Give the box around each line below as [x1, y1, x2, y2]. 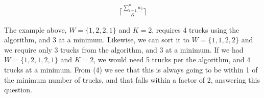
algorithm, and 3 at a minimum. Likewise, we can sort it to [4, 34, 189, 45]
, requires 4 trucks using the [152, 24, 239, 35]
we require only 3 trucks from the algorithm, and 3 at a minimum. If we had [4, 44, 244, 55]
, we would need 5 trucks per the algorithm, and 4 [93, 54, 251, 65]
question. [4, 84, 32, 95]
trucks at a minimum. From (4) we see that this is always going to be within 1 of [4, 64, 258, 75]
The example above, [4, 24, 67, 35]
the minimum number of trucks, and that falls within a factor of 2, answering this [4, 74, 260, 85]
